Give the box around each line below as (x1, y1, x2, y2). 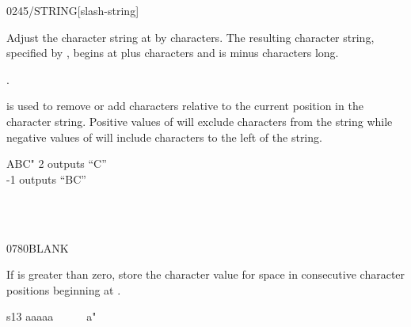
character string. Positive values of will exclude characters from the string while (6, 112, 393, 129)
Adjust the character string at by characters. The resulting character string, (6, 29, 375, 45)
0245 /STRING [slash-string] (6, 2, 139, 18)
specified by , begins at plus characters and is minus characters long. (6, 44, 339, 61)
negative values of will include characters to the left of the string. (6, 128, 322, 145)
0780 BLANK (6, 239, 69, 256)
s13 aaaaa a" (6, 308, 97, 325)
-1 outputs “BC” (6, 170, 86, 187)
